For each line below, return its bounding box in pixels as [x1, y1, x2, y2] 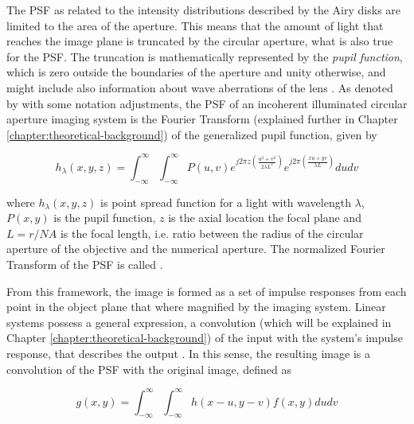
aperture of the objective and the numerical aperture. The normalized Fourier [6, 240, 385, 257]
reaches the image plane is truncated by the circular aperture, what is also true [6, 33, 393, 49]
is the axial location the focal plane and [168, 209, 361, 226]
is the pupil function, [53, 209, 156, 226]
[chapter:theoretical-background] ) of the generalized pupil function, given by [6, 126, 377, 142]
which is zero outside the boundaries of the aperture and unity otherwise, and [6, 64, 386, 80]
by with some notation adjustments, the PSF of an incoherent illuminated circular [6, 95, 408, 111]
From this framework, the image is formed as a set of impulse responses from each [6, 282, 407, 299]
